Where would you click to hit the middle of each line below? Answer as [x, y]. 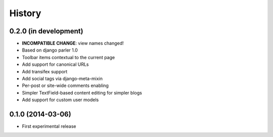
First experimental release [49, 126]
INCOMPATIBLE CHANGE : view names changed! [73, 43]
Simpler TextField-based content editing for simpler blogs [82, 93]
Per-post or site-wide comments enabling [65, 85]
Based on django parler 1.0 [50, 50]
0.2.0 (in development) [46, 31]
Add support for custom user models [60, 100]
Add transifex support [45, 71]
